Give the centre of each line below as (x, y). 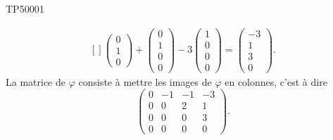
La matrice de (36, 81)
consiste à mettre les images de (145, 81)
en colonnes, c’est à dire (276, 81)
